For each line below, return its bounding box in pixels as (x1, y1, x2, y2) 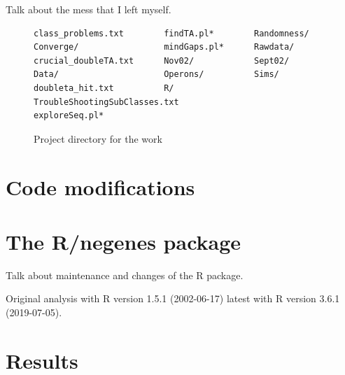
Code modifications (6, 172, 195, 201)
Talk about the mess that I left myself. (6, 2, 171, 16)
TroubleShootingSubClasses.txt (34, 97, 179, 107)
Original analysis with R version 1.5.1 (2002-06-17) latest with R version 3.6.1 (6, 291, 340, 306)
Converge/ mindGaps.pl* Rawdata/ (34, 42, 295, 52)
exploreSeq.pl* (34, 111, 104, 121)
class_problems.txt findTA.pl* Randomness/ (34, 28, 309, 38)
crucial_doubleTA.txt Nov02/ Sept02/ (34, 55, 290, 66)
